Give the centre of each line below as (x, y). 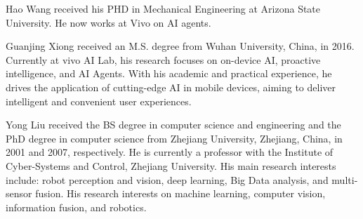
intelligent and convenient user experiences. (99, 101)
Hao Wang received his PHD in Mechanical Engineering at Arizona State (163, 8)
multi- (345, 179)
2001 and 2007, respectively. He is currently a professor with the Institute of (170, 152)
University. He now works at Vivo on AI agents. (108, 22)
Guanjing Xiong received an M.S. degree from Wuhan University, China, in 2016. (180, 46)
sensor (19, 193)
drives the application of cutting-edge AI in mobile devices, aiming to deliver (171, 87)
